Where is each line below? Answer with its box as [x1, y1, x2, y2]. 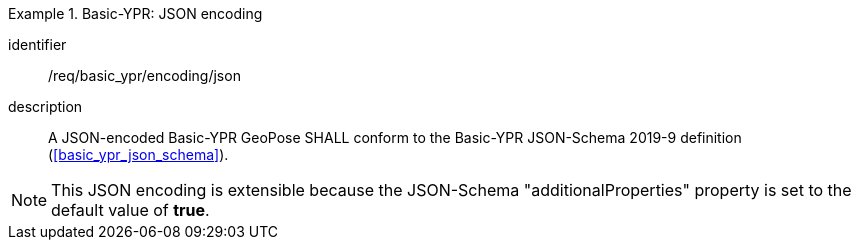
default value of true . [51, 200, 210, 220]
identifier [8, 36, 67, 53]
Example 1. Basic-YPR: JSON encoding [8, 5, 263, 22]
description [8, 98, 83, 115]
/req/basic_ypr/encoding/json [48, 67, 241, 84]
